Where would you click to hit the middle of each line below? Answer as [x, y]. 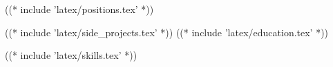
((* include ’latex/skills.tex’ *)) [71, 55]
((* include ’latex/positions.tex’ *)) [79, 9]
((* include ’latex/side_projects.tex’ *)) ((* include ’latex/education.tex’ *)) [167, 32]
